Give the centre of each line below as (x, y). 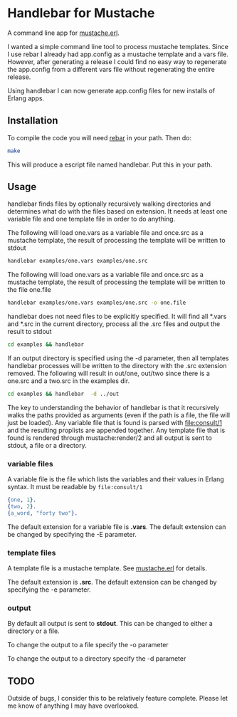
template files (32, 553)
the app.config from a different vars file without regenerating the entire (111, 69)
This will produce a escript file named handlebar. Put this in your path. (110, 164)
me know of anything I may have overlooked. (73, 706)
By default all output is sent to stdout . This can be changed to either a (110, 624)
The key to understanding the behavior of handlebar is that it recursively (113, 407)
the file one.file (30, 290)
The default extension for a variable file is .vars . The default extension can (117, 527)
